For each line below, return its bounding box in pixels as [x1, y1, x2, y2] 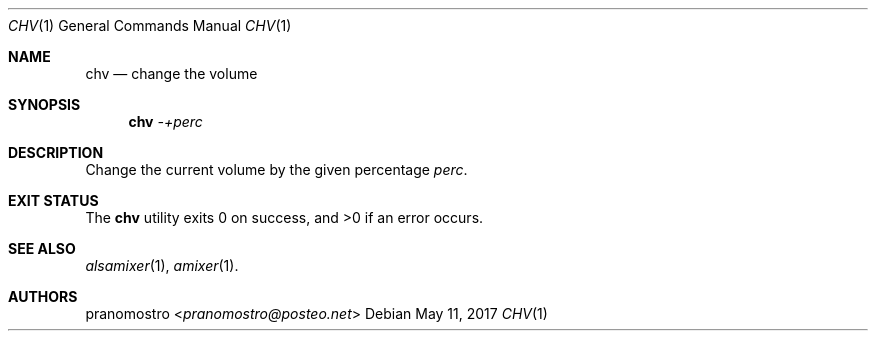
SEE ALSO [8, 240, 76, 257]
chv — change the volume [85, 65, 258, 82]
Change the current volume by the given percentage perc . [85, 161, 468, 178]
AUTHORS [8, 288, 78, 305]
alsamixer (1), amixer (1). [85, 257, 239, 274]
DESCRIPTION [8, 144, 104, 161]
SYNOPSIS [8, 96, 81, 113]
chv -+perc [128, 113, 203, 130]
